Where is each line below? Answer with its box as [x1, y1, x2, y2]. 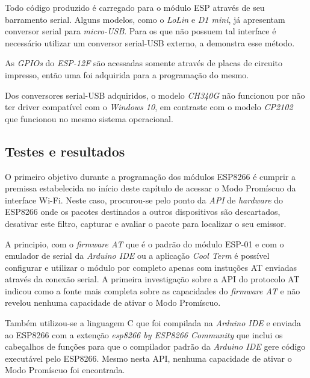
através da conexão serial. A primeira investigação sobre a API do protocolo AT [5, 273, 300, 285]
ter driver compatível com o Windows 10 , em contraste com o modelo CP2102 [5, 101, 293, 113]
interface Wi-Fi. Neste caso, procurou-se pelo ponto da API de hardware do [5, 193, 284, 206]
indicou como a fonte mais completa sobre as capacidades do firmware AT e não [5, 284, 300, 297]
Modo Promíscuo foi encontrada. [5, 364, 125, 376]
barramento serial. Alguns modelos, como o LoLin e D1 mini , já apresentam [5, 13, 285, 25]
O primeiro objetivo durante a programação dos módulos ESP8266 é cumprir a [5, 170, 296, 182]
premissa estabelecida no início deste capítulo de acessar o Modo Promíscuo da [5, 182, 296, 194]
